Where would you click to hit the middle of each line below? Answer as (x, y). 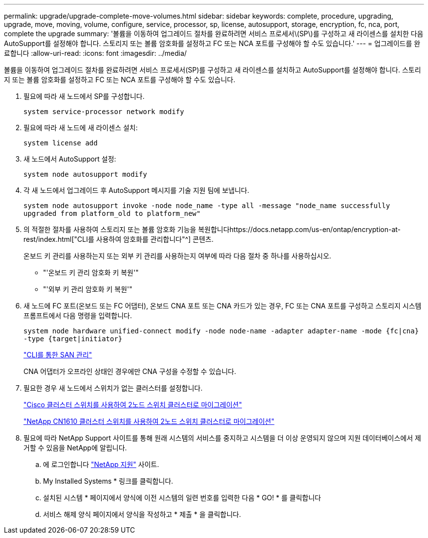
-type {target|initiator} (73, 339)
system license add (61, 143)
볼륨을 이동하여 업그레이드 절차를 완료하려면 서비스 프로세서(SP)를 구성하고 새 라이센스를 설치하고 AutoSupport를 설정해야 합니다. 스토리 (213, 70)
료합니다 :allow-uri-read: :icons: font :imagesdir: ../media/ (96, 53)
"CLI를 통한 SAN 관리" (58, 355)
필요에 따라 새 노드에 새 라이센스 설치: (81, 128)
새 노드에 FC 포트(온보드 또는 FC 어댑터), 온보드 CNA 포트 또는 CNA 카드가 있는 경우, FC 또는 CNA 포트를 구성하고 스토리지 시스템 (223, 306)
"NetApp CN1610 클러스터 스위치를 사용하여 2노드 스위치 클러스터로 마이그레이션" (149, 421)
